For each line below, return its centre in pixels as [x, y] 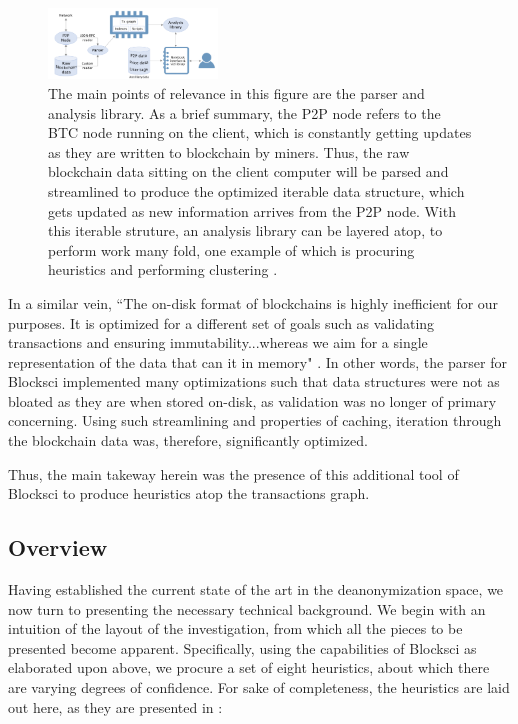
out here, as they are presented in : [115, 706]
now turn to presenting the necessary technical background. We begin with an [247, 608]
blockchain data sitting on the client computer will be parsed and [248, 171]
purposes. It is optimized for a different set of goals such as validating [221, 322]
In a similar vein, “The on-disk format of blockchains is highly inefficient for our [253, 302]
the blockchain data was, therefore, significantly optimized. [188, 440]
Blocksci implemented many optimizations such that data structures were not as [254, 381]
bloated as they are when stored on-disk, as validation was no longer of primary [252, 400]
